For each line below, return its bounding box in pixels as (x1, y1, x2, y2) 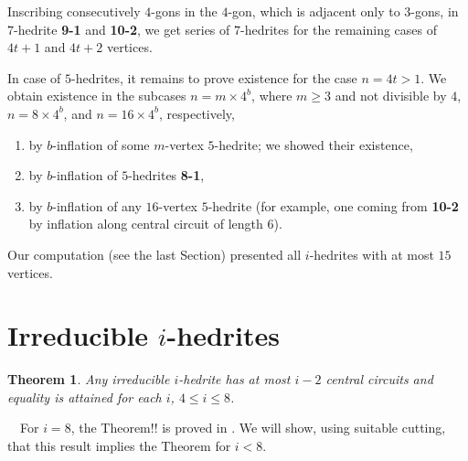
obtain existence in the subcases (7, 86, 186, 105)
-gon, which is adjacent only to (228, 2, 400, 20)
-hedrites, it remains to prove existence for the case (71, 68, 357, 87)
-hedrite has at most (178, 370, 291, 389)
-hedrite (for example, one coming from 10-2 (207, 196, 459, 215)
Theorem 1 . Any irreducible (7, 370, 170, 389)
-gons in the (151, 2, 218, 20)
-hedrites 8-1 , (128, 166, 205, 185)
